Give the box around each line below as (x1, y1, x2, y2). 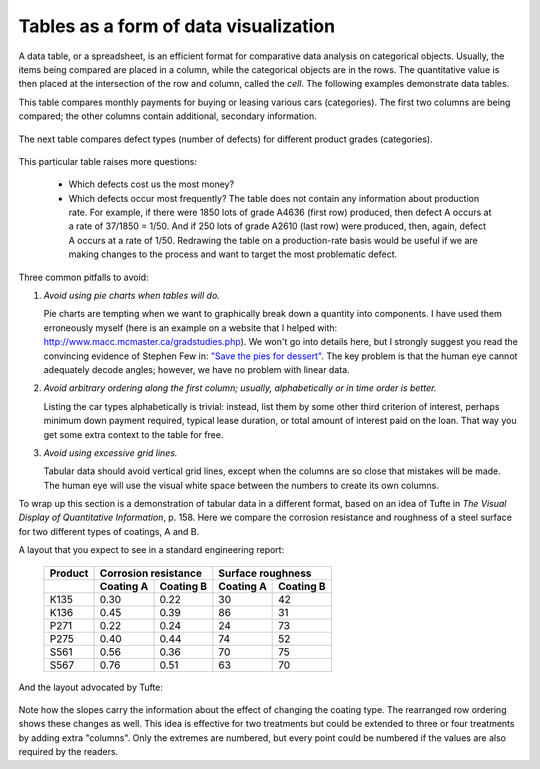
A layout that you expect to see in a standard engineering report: (18, 544, 285, 556)
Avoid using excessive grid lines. (43, 446, 178, 459)
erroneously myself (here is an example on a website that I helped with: (43, 321, 338, 334)
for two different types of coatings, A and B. (18, 525, 200, 537)
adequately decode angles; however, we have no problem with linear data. (43, 363, 350, 375)
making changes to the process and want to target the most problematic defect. (68, 248, 398, 260)
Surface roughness (218, 566, 312, 580)
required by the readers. (18, 746, 119, 758)
